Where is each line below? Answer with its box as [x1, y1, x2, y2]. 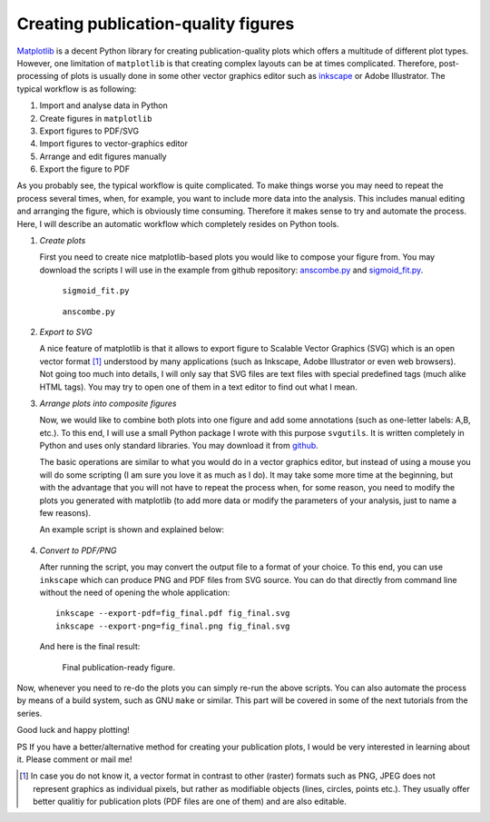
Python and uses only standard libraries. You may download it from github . [39, 441, 319, 451]
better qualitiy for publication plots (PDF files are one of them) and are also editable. [33, 796, 347, 807]
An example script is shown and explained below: [39, 524, 225, 535]
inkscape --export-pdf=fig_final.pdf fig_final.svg [55, 609, 290, 619]
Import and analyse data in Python [39, 100, 168, 111]
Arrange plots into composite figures [39, 398, 177, 409]
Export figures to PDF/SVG [39, 125, 140, 136]
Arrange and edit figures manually [39, 151, 167, 162]
